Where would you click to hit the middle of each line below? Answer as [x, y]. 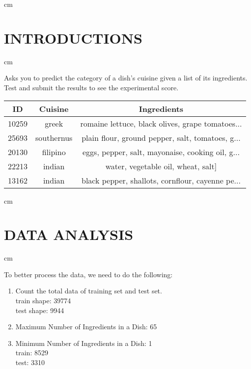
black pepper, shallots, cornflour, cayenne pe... [161, 180]
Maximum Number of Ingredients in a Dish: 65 [86, 327]
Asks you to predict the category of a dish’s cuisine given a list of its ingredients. [126, 78]
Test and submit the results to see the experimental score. [91, 87]
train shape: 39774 [43, 300]
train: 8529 [32, 353]
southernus [54, 137]
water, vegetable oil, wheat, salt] [161, 166]
